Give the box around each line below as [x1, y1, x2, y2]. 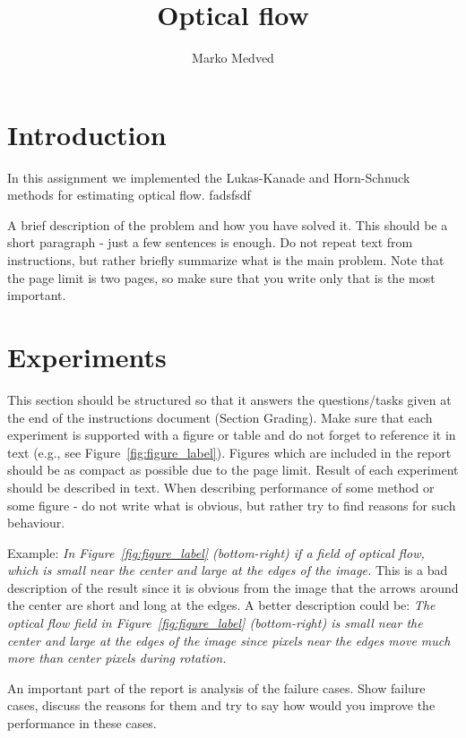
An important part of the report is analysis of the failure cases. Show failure [7, 678, 426, 697]
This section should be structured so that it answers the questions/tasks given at [7, 390, 452, 408]
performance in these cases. [7, 714, 157, 733]
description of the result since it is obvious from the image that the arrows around [7, 578, 459, 596]
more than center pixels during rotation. [7, 648, 227, 667]
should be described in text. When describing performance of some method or [7, 477, 435, 496]
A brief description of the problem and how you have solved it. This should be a [7, 215, 448, 234]
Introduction [7, 116, 167, 152]
